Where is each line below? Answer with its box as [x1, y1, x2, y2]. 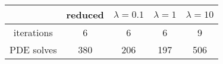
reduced [66, 8, 104, 21]
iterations [13, 25, 53, 39]
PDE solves [10, 43, 57, 56]
